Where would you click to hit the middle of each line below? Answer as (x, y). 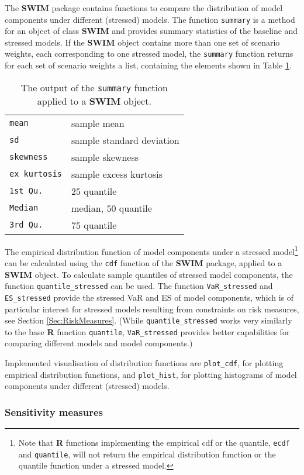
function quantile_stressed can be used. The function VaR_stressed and (139, 286)
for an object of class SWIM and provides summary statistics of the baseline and (151, 31)
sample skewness (105, 157)
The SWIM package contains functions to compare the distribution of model (144, 8)
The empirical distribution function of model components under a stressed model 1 (151, 250)
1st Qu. (26, 191)
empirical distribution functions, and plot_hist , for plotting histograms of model (151, 374)
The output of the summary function (94, 87)
